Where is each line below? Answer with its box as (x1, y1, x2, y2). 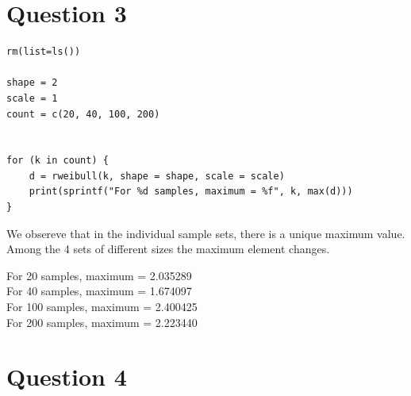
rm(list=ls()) (6, 46, 81, 58)
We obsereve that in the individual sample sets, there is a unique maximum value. (6, 225, 405, 241)
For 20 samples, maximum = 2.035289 (6, 267, 192, 283)
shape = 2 (6, 77, 58, 89)
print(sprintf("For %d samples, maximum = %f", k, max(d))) (29, 186, 353, 198)
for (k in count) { (6, 155, 109, 167)
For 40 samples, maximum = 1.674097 (6, 283, 192, 299)
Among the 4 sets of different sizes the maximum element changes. (6, 240, 330, 257)
